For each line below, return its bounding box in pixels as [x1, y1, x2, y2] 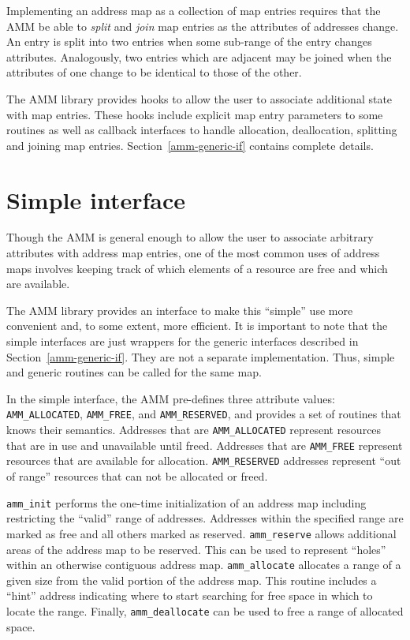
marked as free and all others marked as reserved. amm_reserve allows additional [6, 525, 397, 541]
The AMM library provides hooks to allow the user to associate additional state [6, 90, 393, 107]
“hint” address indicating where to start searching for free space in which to [6, 587, 373, 604]
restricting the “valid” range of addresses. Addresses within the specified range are [6, 510, 404, 526]
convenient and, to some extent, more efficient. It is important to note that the [6, 317, 388, 334]
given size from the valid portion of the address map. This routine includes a [6, 571, 377, 588]
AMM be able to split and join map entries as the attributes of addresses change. [6, 17, 399, 34]
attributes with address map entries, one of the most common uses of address [6, 245, 380, 261]
